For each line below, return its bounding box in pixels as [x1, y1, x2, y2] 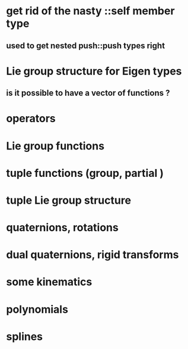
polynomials [6, 303, 68, 316]
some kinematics [6, 275, 93, 289]
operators [6, 112, 56, 126]
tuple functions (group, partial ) [6, 166, 164, 180]
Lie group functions [6, 139, 105, 152]
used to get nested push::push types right [6, 40, 165, 51]
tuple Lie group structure [6, 194, 132, 207]
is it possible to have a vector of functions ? [6, 88, 170, 98]
